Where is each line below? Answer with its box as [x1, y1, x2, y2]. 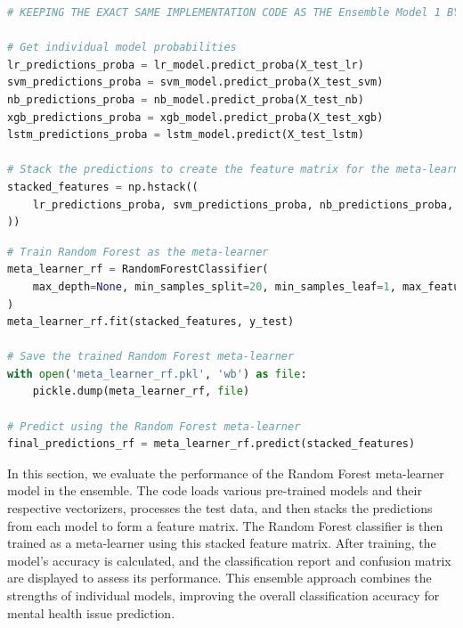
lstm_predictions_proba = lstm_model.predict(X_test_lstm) [7, 128, 364, 142]
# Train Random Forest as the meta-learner [7, 245, 269, 258]
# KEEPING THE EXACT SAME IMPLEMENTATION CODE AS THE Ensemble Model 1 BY [7, 6, 460, 19]
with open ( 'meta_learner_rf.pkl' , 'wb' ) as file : [7, 367, 307, 380]
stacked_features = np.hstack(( [7, 180, 199, 193]
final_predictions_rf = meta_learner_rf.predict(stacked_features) [7, 437, 416, 451]
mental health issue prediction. [7, 603, 175, 622]
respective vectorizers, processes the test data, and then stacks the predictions [7, 499, 433, 518]
